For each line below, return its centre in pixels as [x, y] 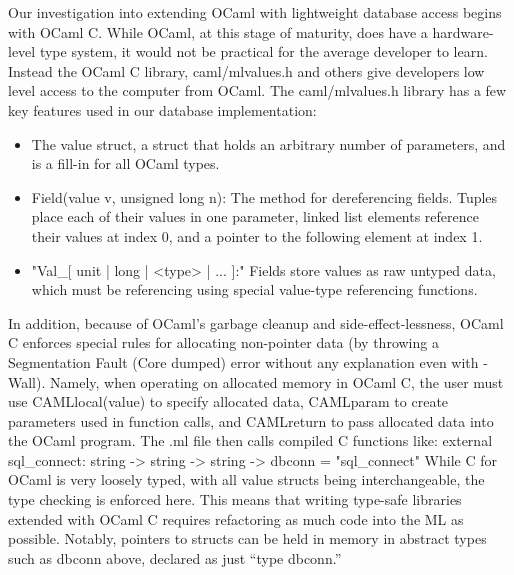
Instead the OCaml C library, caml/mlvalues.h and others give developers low [246, 70]
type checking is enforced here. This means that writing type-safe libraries [235, 499]
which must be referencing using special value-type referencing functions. [254, 289]
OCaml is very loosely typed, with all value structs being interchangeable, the [246, 479]
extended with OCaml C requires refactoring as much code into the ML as [236, 518]
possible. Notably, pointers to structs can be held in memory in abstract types [247, 538]
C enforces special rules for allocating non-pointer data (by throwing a [223, 342]
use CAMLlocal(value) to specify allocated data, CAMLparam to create [228, 401]
